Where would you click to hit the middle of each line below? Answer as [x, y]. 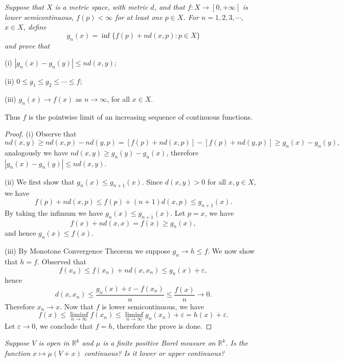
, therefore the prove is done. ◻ [162, 325]
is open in [54, 343]
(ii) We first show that [40, 181]
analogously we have [37, 152]
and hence [20, 233]
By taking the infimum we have [54, 212]
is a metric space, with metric [101, 7]
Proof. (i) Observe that [41, 134]
